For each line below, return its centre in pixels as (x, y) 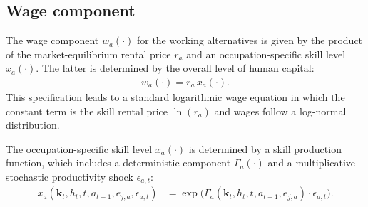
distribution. (33, 125)
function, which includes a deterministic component (118, 163)
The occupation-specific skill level (79, 148)
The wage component (52, 40)
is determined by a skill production (265, 148)
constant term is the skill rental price (87, 111)
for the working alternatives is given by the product (250, 40)
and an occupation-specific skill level (266, 54)
